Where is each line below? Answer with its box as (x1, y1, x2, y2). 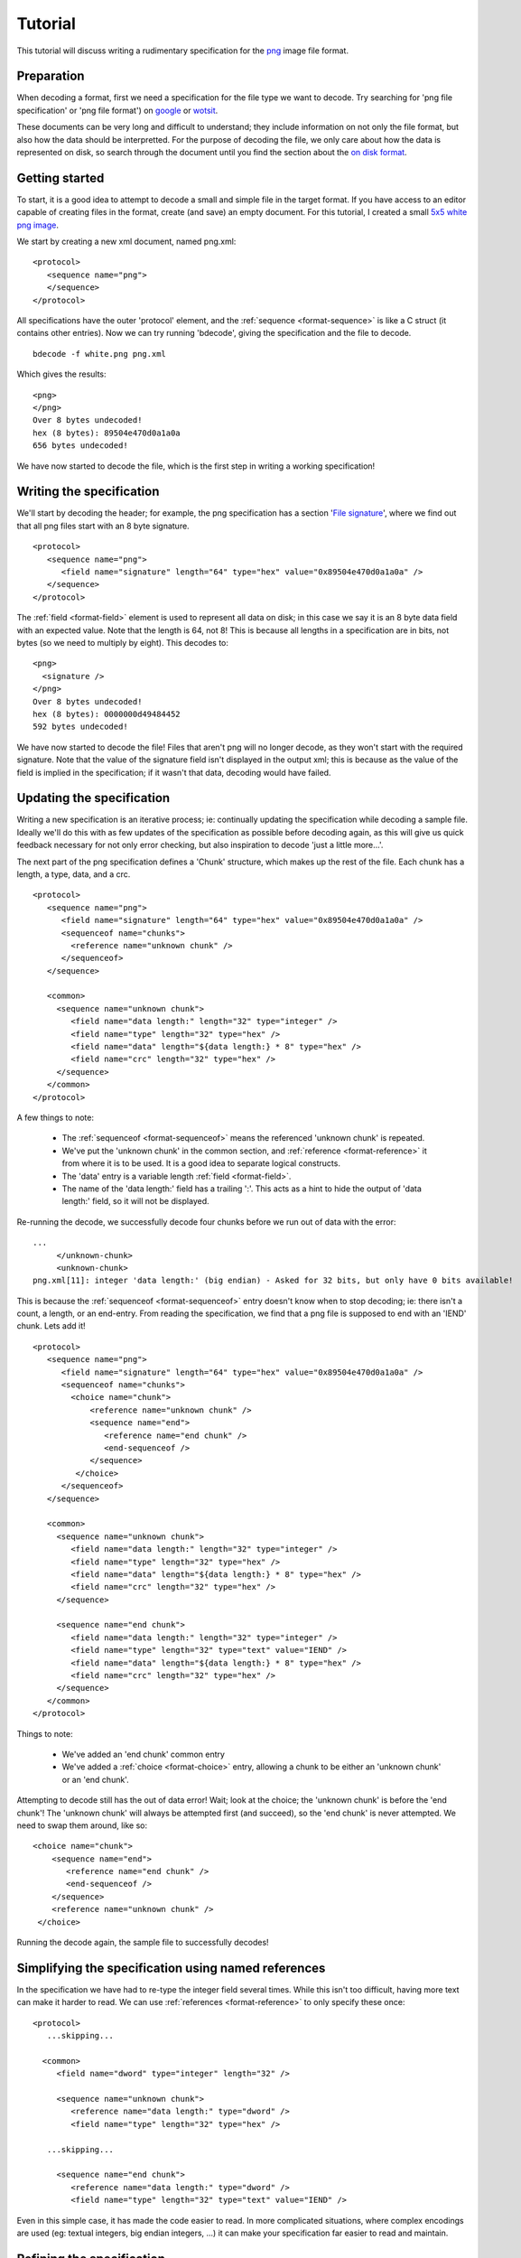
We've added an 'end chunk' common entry (61, 1749, 226, 1759)
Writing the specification (16, 484, 160, 499)
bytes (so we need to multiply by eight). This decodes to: (16, 637, 229, 648)
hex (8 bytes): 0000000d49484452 (33, 709, 181, 719)
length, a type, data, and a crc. (16, 868, 131, 880)
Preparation (16, 69, 85, 84)
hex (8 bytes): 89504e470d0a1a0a (33, 427, 181, 438)
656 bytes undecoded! (33, 441, 128, 451)
